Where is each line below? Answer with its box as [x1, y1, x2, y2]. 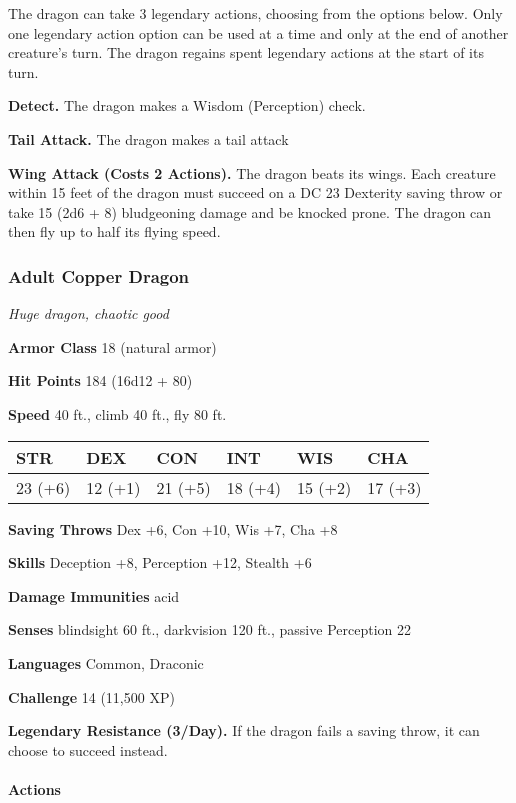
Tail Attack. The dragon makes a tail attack [8, 128, 289, 149]
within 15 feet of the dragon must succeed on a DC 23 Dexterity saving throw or [8, 182, 503, 203]
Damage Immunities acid [8, 585, 180, 606]
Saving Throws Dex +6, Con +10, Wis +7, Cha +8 [8, 518, 338, 539]
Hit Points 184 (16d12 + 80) [8, 370, 193, 391]
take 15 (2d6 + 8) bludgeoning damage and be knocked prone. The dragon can [8, 201, 492, 222]
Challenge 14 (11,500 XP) [8, 686, 175, 707]
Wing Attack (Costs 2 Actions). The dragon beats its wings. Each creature [8, 162, 496, 183]
